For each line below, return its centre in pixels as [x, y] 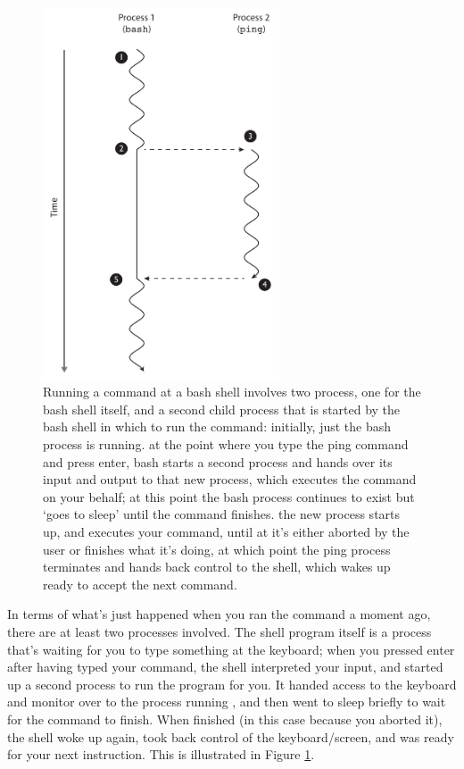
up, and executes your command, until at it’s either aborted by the [226, 532]
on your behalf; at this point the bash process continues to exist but [229, 496]
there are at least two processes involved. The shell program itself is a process [220, 632]
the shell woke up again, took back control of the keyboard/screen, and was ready [231, 736]
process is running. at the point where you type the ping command [226, 444]
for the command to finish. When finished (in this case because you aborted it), [225, 719]
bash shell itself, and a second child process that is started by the [222, 409]
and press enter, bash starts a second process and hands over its [218, 461]
